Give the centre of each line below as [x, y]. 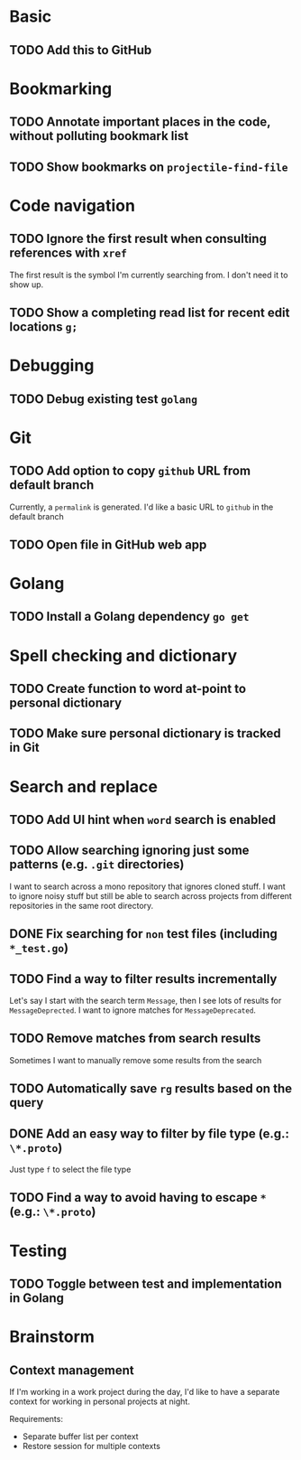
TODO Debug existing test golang [104, 399]
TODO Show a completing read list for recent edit [150, 312]
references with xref [68, 253]
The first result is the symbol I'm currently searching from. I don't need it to [149, 275]
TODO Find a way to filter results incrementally [143, 979]
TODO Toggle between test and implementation [146, 1284]
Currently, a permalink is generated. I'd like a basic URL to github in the [141, 507]
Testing [38, 1251]
